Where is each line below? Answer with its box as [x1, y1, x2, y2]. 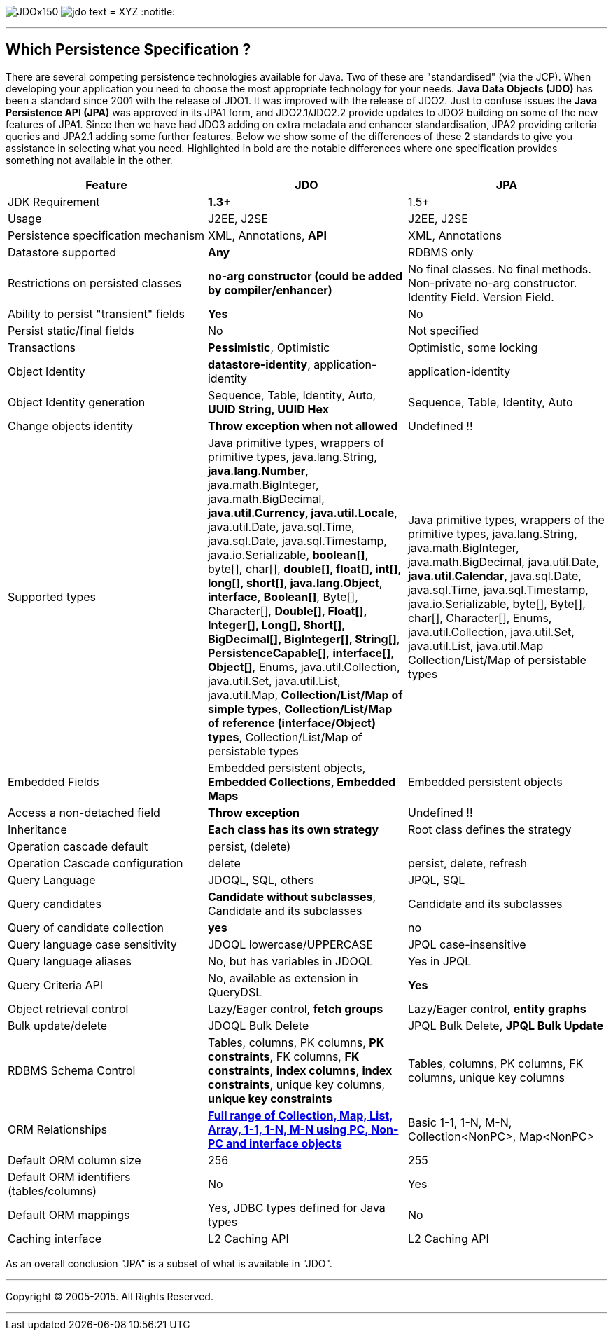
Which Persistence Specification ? [6, 41, 251, 59]
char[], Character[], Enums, [407, 610, 552, 625]
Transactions [8, 340, 76, 354]
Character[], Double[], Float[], [207, 603, 367, 618]
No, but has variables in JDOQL [207, 953, 374, 968]
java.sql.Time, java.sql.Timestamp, [407, 582, 589, 597]
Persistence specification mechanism [8, 228, 205, 242]
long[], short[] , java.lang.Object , [207, 575, 383, 590]
